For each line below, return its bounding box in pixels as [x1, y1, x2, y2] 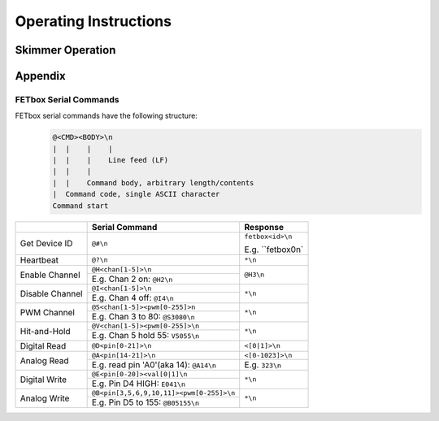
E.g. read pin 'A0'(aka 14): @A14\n [91, 358, 217, 370]
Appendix [15, 69, 66, 83]
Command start [52, 201, 109, 210]
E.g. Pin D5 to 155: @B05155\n [91, 397, 199, 408]
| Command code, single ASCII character [52, 189, 220, 199]
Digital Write [20, 374, 67, 385]
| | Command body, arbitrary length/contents [52, 178, 254, 187]
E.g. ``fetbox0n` [244, 244, 304, 255]
